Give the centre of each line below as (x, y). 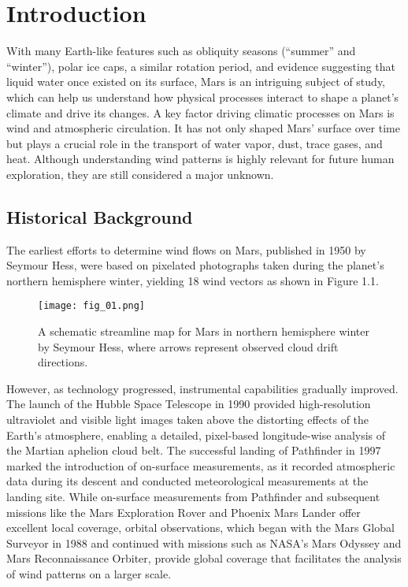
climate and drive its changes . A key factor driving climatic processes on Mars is (200, 112)
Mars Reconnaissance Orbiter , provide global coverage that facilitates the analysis (204, 558)
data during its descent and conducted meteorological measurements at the (187, 481)
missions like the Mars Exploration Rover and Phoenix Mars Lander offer (184, 512)
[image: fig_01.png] (92, 306)
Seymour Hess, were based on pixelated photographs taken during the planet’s (195, 265)
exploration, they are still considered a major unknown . (140, 174)
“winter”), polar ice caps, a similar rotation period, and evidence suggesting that (201, 66)
